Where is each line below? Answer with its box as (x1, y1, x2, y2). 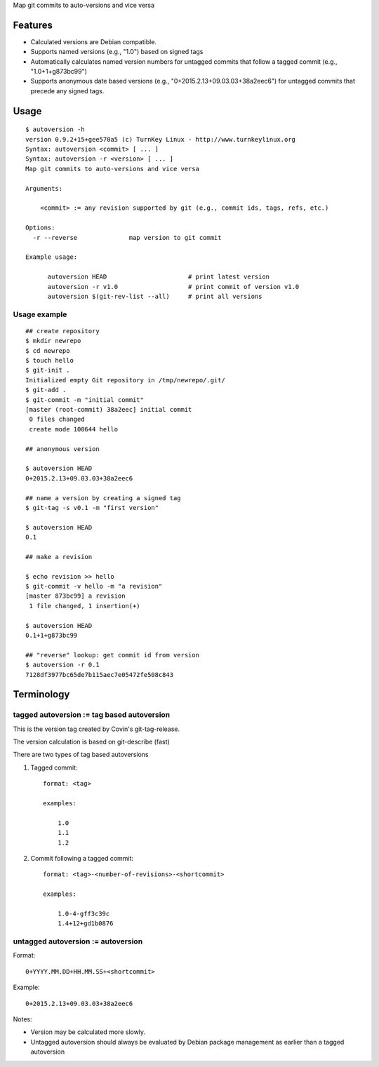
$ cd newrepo (25, 347, 70, 354)
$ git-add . (25, 386, 67, 394)
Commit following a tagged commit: (30, 854, 133, 862)
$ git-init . (25, 366, 70, 375)
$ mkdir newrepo (25, 337, 81, 345)
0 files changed (29, 415, 85, 424)
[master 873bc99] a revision (25, 592, 126, 600)
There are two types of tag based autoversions (13, 751, 149, 759)
